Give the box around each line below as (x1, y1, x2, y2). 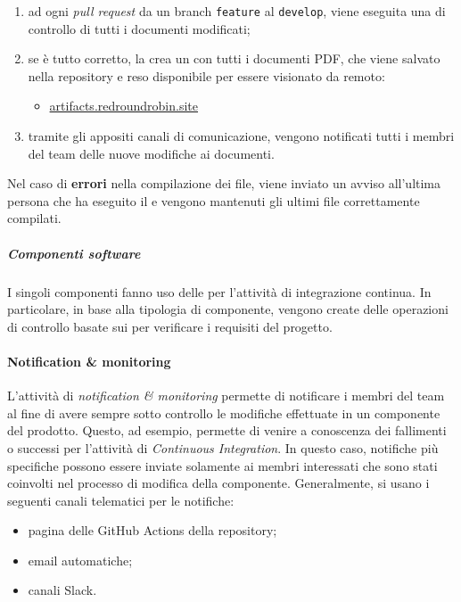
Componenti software (7, 243, 141, 262)
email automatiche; (28, 550, 133, 569)
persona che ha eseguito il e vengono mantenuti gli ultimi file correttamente (7, 191, 420, 210)
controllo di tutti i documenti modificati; (28, 19, 251, 37)
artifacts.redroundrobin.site (49, 96, 199, 115)
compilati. (7, 209, 62, 227)
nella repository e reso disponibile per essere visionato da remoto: (28, 66, 385, 85)
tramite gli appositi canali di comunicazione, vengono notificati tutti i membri (28, 127, 455, 145)
